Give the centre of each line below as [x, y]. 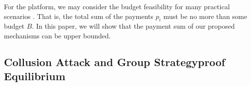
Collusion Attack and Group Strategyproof [115, 61]
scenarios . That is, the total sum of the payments [79, 16]
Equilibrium [35, 76]
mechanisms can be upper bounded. [57, 35]
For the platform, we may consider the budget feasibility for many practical [117, 6]
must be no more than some [205, 16]
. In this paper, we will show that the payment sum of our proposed [133, 26]
